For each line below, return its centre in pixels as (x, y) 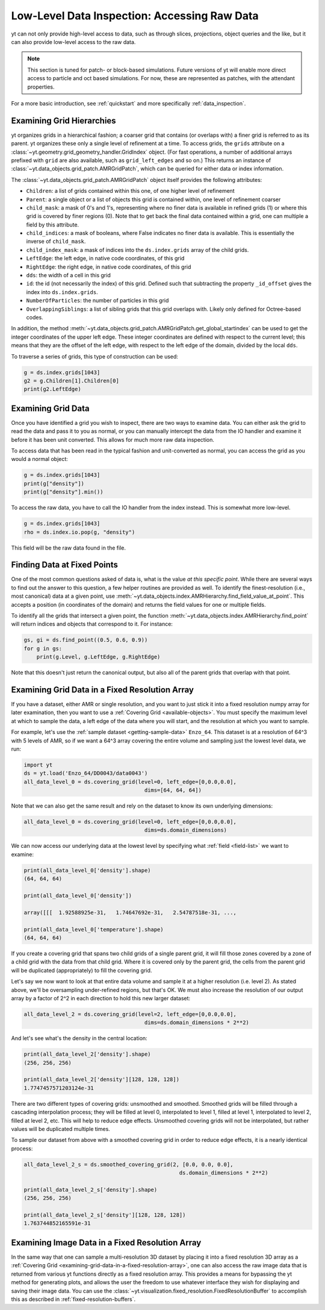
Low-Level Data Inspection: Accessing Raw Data (135, 16)
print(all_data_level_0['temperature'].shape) (94, 929)
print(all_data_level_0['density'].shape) (87, 870)
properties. (41, 87)
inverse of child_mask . (56, 242)
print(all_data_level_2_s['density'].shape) (91, 1189)
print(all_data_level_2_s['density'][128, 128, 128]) (105, 1215)
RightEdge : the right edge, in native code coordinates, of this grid (109, 267)
